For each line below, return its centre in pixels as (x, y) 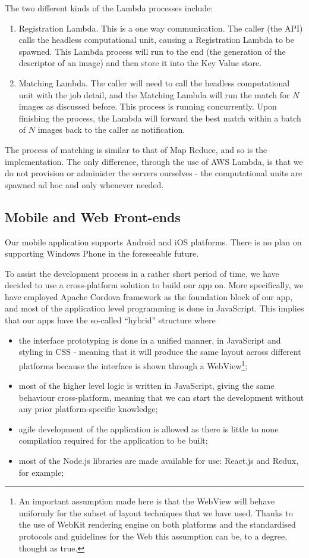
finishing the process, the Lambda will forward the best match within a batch (160, 118)
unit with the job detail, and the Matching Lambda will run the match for (154, 94)
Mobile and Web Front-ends (93, 216)
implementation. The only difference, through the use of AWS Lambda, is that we (154, 161)
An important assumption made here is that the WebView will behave (147, 501)
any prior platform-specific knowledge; (88, 409)
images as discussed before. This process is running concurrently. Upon (148, 106)
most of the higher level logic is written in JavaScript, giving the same (146, 386)
